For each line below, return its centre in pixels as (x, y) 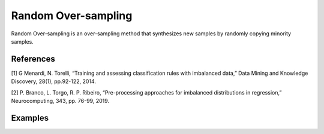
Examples (30, 118)
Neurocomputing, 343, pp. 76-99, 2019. (60, 101)
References (33, 59)
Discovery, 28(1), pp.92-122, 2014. (53, 81)
